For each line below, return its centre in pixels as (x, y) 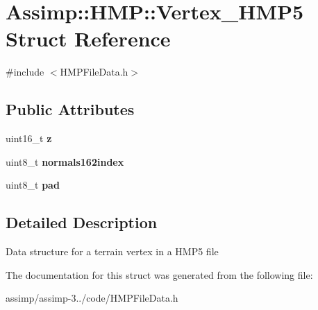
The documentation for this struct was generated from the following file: (159, 274)
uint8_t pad (33, 185)
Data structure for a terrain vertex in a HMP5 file (112, 251)
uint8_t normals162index (65, 161)
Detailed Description (82, 222)
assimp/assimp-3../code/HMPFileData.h (92, 298)
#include (25, 72)
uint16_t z (29, 138)
